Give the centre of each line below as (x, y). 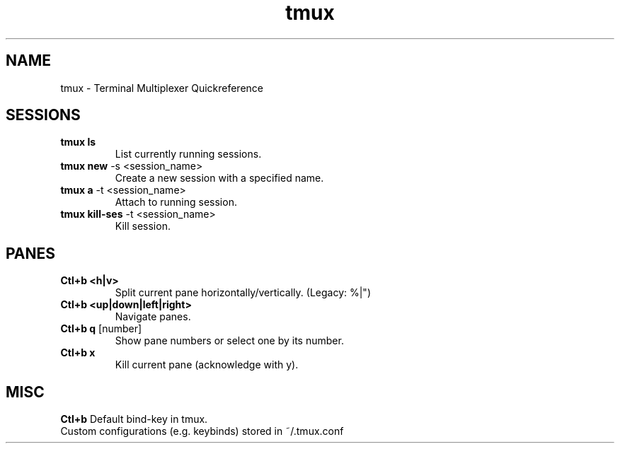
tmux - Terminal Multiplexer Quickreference (162, 88)
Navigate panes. (153, 317)
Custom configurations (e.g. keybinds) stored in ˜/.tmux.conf (202, 431)
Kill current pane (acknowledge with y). (207, 365)
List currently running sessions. (188, 154)
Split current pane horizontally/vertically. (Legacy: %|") (243, 293)
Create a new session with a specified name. (219, 178)
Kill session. (143, 226)
